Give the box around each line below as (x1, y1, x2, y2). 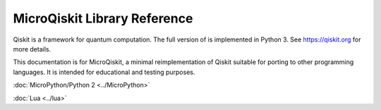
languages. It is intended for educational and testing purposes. (13, 68, 195, 76)
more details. (13, 44, 52, 53)
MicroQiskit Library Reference (13, 11, 193, 26)
